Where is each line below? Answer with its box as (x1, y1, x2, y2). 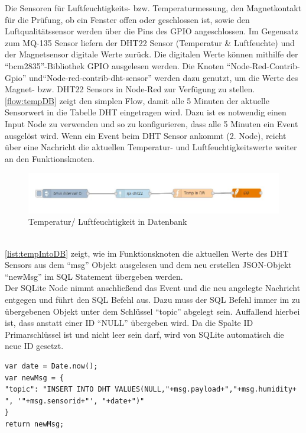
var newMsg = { (5, 373, 64, 382)
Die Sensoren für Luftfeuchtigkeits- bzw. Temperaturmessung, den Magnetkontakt (5, 2, 302, 14)
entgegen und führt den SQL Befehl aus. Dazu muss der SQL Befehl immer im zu (5, 293, 300, 306)
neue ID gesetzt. (5, 340, 64, 352)
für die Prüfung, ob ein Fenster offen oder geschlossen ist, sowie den (5, 13, 250, 25)
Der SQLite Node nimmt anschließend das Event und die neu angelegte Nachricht (5, 282, 301, 294)
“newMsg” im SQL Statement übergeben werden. (5, 270, 183, 282)
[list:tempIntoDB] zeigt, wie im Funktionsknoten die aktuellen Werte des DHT (5, 247, 289, 259)
